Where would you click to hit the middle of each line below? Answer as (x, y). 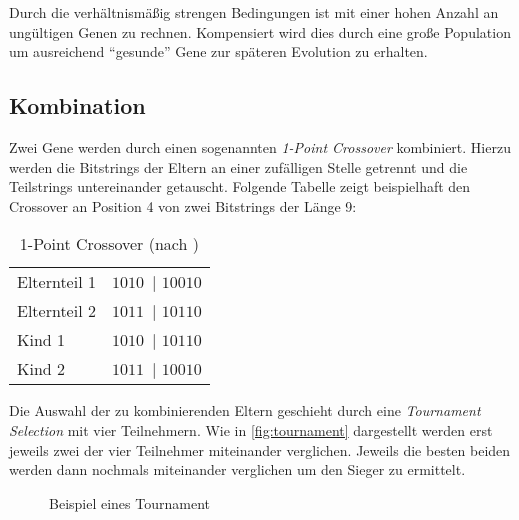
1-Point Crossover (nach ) (109, 244)
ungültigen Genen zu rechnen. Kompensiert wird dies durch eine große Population (260, 31)
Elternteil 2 (56, 311)
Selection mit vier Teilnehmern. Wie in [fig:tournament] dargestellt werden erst (251, 429)
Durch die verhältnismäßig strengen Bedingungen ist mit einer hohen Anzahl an (254, 12)
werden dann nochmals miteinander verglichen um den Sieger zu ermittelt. (237, 469)
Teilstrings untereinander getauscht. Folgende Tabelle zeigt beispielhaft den (240, 186)
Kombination (77, 105)
